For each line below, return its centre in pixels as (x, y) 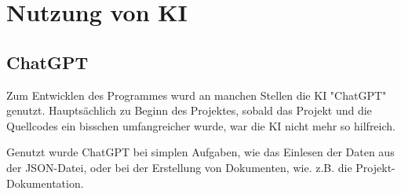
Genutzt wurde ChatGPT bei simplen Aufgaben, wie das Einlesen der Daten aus (200, 152)
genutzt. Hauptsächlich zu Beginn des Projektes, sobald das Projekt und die (189, 110)
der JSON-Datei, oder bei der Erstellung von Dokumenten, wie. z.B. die (179, 167)
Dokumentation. (45, 183)
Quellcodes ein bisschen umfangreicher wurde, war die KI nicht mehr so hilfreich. (201, 125)
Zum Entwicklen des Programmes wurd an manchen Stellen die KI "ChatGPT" (197, 95)
